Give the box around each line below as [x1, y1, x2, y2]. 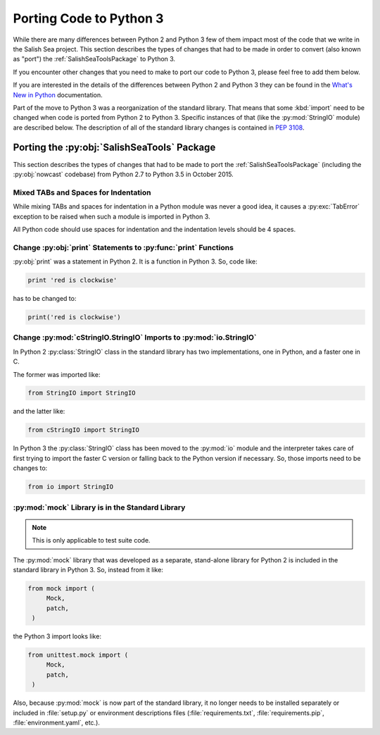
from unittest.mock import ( [27, 651, 129, 659]
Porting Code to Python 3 [13, 11, 164, 26]
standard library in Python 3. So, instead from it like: [13, 565, 163, 574]
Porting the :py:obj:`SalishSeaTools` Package [13, 142, 216, 154]
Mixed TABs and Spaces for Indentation [13, 187, 151, 197]
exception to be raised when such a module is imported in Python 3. [13, 212, 210, 221]
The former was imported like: [13, 370, 101, 378]
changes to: [13, 464, 48, 472]
